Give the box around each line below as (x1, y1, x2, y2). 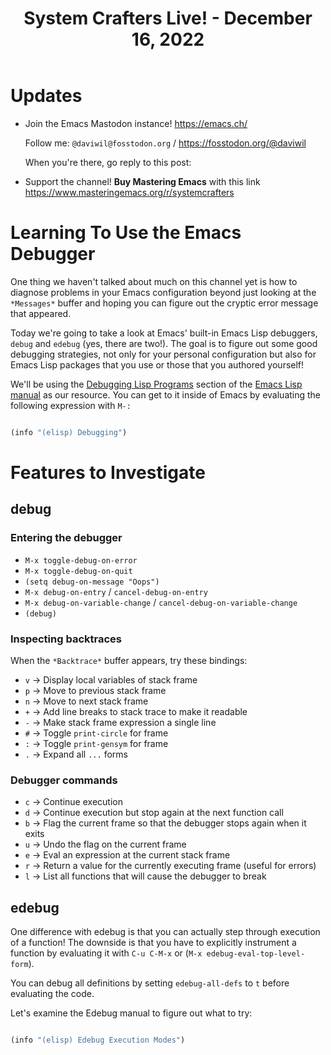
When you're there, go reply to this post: (24, 156, 192, 168)
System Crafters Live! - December (23, 7, 313, 30)
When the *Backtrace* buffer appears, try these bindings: (10, 654, 248, 666)
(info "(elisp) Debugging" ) (10, 427, 128, 437)
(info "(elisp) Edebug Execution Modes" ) (10, 1035, 186, 1046)
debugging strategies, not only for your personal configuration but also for (10, 348, 317, 360)
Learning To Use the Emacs (10, 222, 242, 244)
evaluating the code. (10, 988, 95, 1000)
